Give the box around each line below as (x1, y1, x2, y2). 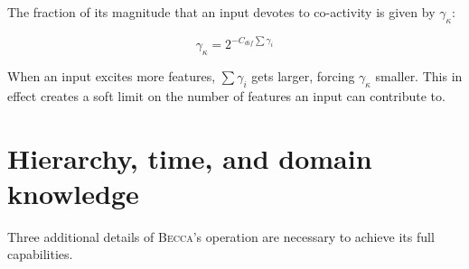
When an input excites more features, (7, 67, 216, 86)
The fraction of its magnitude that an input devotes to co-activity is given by (7, 3, 436, 21)
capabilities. (7, 245, 73, 264)
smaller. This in (375, 67, 463, 86)
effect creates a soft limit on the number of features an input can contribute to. (7, 86, 446, 105)
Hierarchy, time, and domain (7, 139, 372, 176)
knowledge (7, 174, 139, 211)
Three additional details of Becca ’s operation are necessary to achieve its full (7, 227, 435, 246)
